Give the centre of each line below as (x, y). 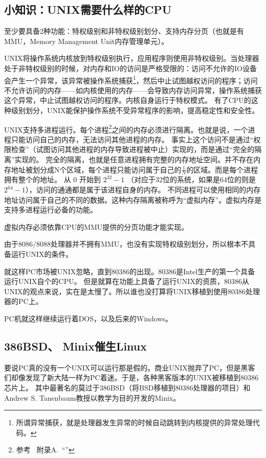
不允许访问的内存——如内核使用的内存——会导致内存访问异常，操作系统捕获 (133, 90)
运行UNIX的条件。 (42, 254)
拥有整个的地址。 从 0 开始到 (52, 179)
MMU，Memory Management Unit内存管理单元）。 (86, 41)
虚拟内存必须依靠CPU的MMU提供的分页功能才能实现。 (96, 226)
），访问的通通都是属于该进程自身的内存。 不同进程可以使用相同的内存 (143, 190)
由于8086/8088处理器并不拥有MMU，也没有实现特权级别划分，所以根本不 (126, 244)
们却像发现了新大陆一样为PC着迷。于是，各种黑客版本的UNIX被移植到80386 (131, 377)
